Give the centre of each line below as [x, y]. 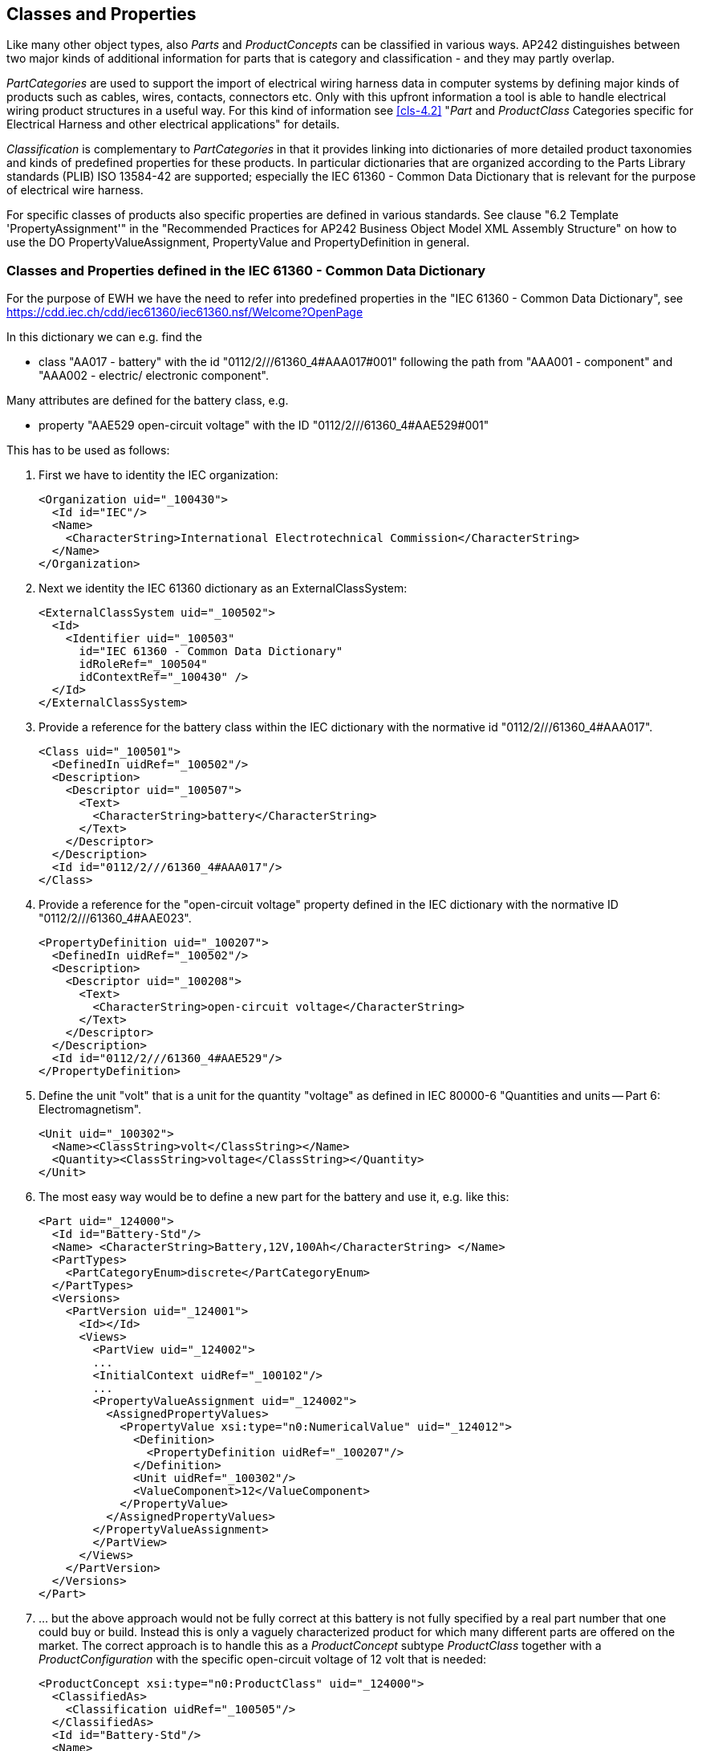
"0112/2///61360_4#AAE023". [115, 918]
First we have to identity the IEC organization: [158, 475]
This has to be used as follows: [88, 450]
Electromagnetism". [90, 1110]
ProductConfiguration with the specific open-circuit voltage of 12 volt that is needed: [263, 1659]
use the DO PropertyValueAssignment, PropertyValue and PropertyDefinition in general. [238, 242]
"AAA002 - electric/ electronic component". [154, 376]
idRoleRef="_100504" [143, 664]
